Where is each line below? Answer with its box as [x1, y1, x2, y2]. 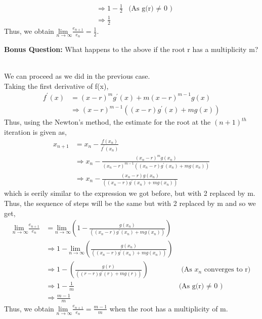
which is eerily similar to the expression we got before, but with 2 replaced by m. [4, 188, 255, 198]
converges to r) [204, 266, 251, 274]
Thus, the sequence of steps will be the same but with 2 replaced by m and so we [4, 197, 256, 208]
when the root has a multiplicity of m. [109, 303, 228, 313]
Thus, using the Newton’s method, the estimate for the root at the [4, 117, 211, 127]
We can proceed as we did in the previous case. [4, 71, 150, 81]
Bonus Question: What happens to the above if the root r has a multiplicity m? [4, 43, 258, 54]
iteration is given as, [4, 127, 67, 137]
